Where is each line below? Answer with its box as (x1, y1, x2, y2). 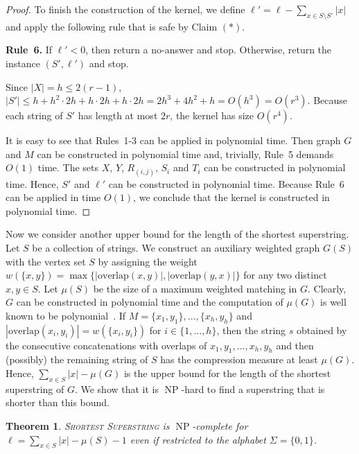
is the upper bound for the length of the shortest (123, 366, 331, 381)
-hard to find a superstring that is (181, 381, 325, 396)
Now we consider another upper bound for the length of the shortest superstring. (6, 227, 349, 241)
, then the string (216, 322, 286, 337)
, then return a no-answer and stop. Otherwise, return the (85, 42, 332, 57)
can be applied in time (6, 190, 101, 204)
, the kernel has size (170, 108, 254, 123)
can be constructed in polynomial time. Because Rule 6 (108, 176, 344, 191)
